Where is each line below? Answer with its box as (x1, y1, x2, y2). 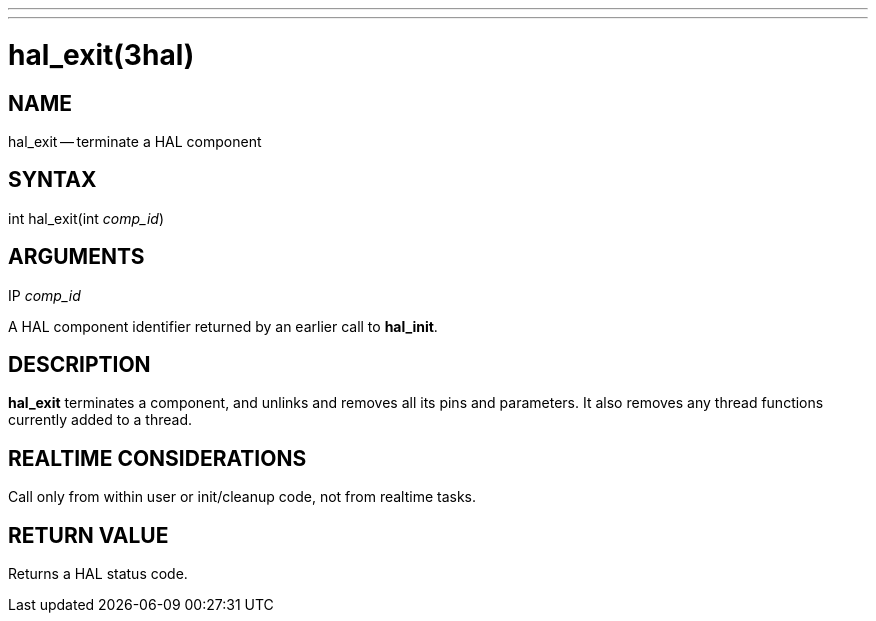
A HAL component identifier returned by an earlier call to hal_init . (8, 317, 438, 335)
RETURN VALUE (8, 522, 169, 548)
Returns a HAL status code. (8, 565, 188, 583)
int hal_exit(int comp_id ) (8, 209, 165, 227)
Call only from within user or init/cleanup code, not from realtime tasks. (8, 488, 477, 506)
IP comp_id (8, 286, 81, 304)
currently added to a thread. (8, 411, 192, 429)
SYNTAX (8, 167, 97, 193)
